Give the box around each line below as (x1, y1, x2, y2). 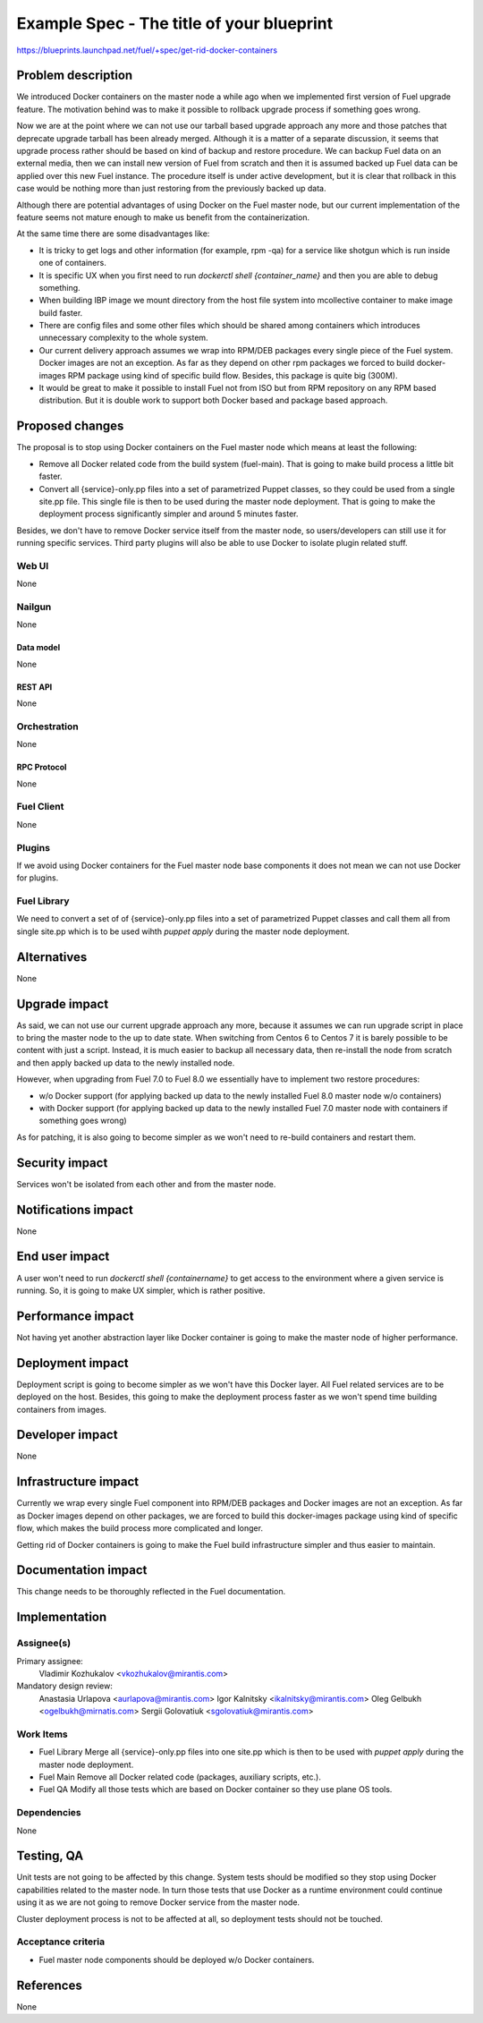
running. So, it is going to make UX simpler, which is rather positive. (16, 1285, 266, 1296)
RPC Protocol (16, 761, 67, 773)
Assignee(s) (16, 1637, 72, 1650)
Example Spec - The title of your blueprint (16, 13, 334, 33)
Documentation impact (16, 1562, 148, 1578)
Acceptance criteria (16, 1935, 106, 1948)
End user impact (16, 1249, 110, 1264)
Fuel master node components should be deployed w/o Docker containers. (38, 1954, 315, 1965)
